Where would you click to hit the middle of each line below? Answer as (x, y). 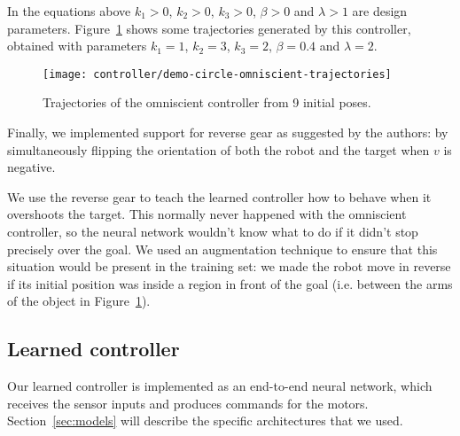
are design (380, 11)
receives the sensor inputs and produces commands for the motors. (188, 403)
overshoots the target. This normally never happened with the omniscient (207, 214)
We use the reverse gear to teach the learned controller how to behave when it (219, 196)
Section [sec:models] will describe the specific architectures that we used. (205, 420)
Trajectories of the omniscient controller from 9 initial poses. (207, 102)
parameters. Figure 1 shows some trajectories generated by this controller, (209, 28)
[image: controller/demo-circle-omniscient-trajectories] (217, 74)
